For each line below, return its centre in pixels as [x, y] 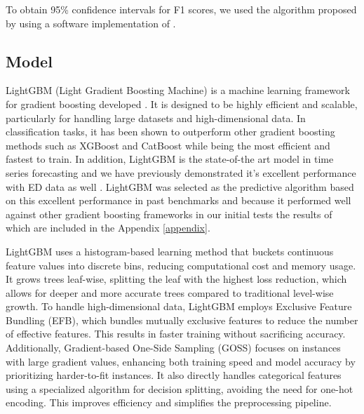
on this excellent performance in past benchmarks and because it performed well [178, 200]
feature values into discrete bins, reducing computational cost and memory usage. [181, 265]
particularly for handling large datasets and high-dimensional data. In [156, 118]
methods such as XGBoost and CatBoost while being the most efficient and [168, 145]
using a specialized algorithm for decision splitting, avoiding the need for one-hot [180, 388]
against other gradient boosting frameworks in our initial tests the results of [169, 214]
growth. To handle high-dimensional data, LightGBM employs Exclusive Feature [179, 306]
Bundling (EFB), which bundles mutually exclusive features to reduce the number [182, 320]
